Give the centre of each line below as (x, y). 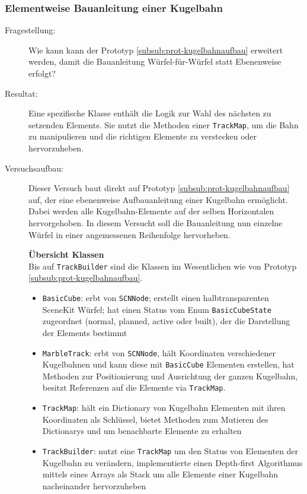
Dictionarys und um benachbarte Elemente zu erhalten (142, 431)
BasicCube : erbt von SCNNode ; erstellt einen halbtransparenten (156, 298)
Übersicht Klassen (66, 254)
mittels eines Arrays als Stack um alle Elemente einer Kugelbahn (160, 474)
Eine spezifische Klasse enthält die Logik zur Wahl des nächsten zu (150, 113)
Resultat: (21, 93)
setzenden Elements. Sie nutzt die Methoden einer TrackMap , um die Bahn (164, 124)
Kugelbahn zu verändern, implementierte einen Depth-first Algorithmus (172, 462)
